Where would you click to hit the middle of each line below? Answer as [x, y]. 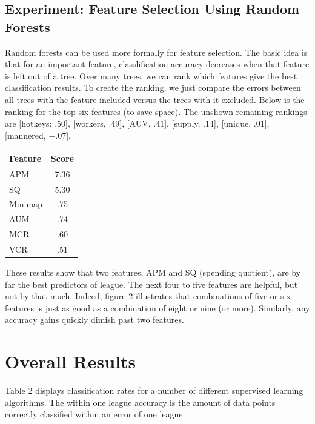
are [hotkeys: [28, 123]
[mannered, [25, 135]
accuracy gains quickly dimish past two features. [94, 320]
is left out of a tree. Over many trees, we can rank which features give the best [151, 75]
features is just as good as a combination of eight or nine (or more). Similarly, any [157, 307]
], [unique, [233, 123]
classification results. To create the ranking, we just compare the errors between [153, 88]
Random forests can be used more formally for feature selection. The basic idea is [156, 52]
